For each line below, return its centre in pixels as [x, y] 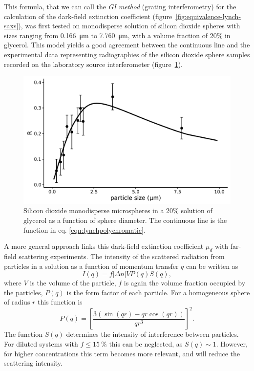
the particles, [23, 292]
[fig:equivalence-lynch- [208, 16]
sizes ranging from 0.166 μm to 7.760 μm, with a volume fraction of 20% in [117, 35]
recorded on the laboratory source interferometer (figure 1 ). [94, 64]
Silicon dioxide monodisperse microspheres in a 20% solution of [118, 210]
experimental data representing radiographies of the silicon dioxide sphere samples [127, 54]
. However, [232, 344]
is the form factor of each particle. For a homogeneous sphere [158, 292]
